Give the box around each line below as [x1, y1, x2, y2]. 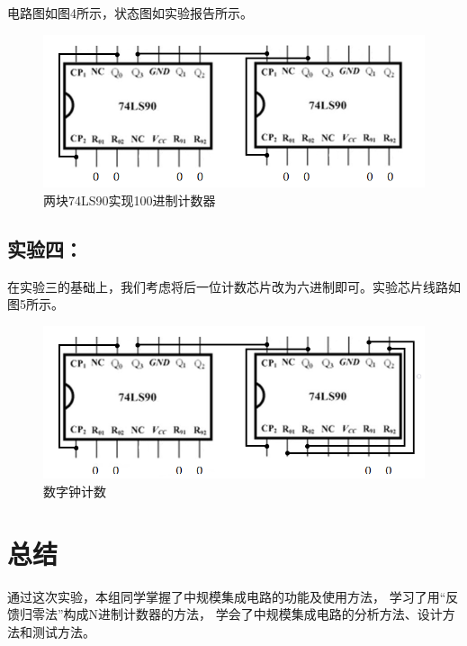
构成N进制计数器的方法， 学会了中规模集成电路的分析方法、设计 [63, 605, 443, 623]
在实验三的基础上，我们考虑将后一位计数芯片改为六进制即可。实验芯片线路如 [7, 277, 461, 296]
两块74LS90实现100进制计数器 [43, 190, 216, 209]
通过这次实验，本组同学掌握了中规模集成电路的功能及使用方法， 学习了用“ [7, 587, 446, 605]
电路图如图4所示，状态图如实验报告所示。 [7, 4, 253, 22]
